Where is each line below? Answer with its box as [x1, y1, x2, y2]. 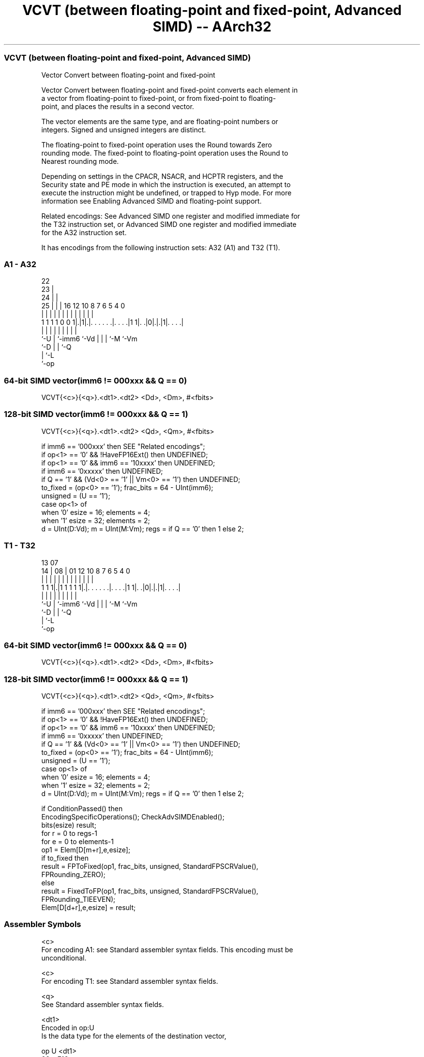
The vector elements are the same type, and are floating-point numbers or [41, 117, 278, 126]
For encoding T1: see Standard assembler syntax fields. [41, 977, 218, 985]
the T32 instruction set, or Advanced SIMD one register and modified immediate [41, 220, 297, 228]
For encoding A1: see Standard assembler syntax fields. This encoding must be [41, 945, 293, 954]
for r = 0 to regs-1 [41, 829, 98, 837]
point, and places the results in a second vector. [41, 102, 194, 111]
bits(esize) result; [41, 821, 96, 829]
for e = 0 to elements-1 [41, 837, 114, 846]
